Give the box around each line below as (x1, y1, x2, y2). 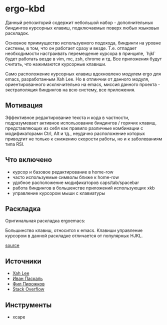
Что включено (5, 155, 52, 164)
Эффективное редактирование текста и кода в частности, (5, 114, 129, 120)
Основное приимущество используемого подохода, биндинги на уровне (5, 39, 161, 45)
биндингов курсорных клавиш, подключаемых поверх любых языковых (5, 24, 159, 30)
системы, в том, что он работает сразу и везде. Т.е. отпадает (5, 45, 137, 51)
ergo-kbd (5, 3, 45, 14)
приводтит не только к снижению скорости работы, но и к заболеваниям (5, 135, 162, 141)
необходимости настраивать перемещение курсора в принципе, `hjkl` (5, 50, 156, 56)
